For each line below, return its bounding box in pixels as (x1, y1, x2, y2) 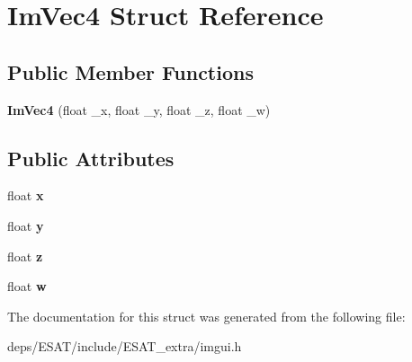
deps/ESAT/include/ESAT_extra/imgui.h (7, 337, 242, 356)
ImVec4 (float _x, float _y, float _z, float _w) (7, 100, 271, 119)
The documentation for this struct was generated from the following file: (7, 306, 406, 325)
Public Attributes (7, 144, 175, 172)
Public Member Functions (7, 57, 254, 85)
